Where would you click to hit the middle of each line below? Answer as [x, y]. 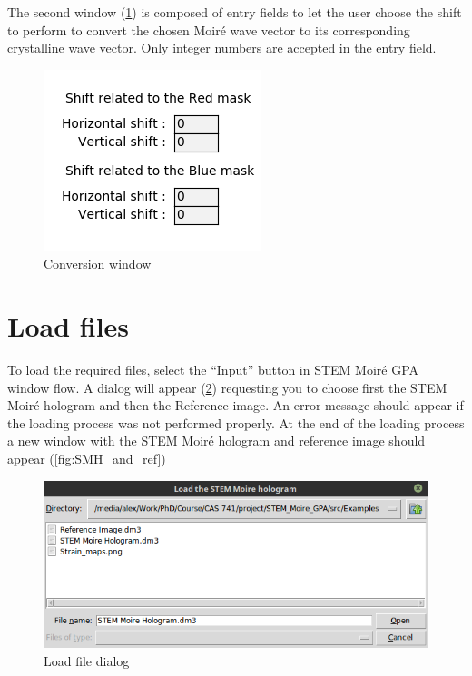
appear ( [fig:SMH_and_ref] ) [87, 459]
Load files [69, 326]
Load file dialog [87, 660]
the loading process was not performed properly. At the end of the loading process [236, 422]
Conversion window [98, 264]
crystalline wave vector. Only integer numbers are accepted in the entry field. [222, 48]
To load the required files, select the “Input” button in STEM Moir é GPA [213, 370]
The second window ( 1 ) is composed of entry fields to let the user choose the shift [235, 12]
